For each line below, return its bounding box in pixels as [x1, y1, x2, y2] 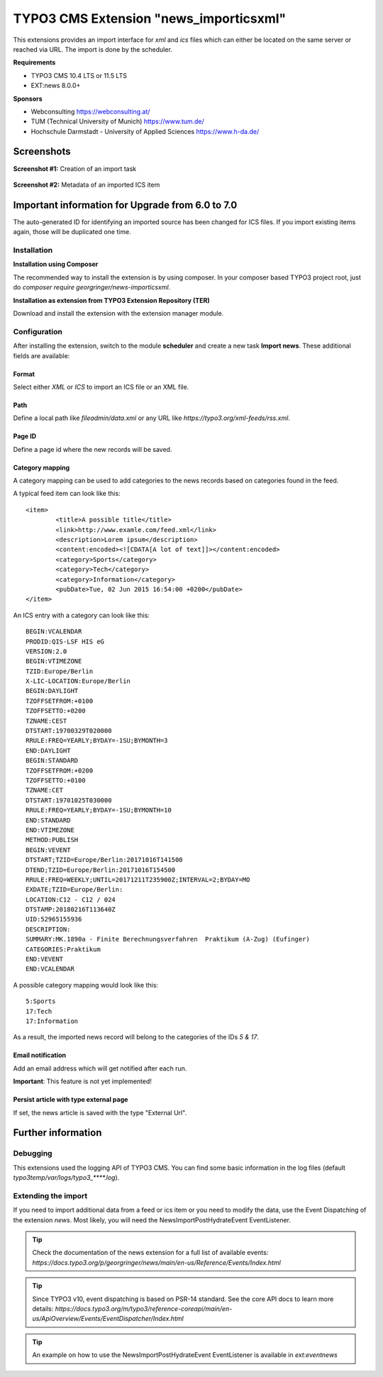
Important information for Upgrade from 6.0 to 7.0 [13, 199, 238, 211]
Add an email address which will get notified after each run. [13, 1064, 187, 1073]
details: [32, 1304, 54, 1312]
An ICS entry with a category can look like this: [13, 611, 150, 619]
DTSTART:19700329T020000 [26, 727, 112, 735]
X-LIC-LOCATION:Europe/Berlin [26, 678, 131, 685]
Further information [13, 1127, 102, 1139]
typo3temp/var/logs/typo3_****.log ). [13, 1173, 120, 1182]
